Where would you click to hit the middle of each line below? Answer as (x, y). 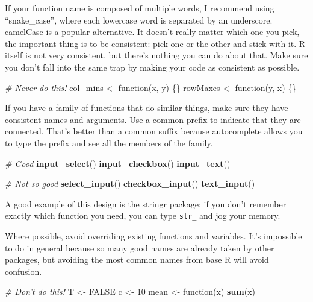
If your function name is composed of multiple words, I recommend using (140, 8)
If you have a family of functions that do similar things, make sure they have (147, 108)
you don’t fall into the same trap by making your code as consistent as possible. (152, 67)
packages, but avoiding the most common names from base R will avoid (137, 260)
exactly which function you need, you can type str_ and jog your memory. (143, 215)
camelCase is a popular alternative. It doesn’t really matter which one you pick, (152, 32)
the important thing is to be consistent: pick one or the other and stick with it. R (155, 43)
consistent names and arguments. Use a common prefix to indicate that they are (153, 119)
